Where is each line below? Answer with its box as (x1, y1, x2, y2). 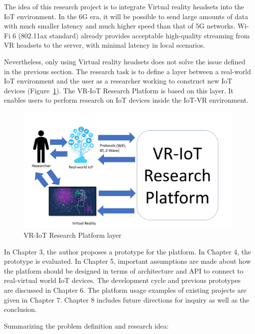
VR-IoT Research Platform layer (24, 229, 122, 240)
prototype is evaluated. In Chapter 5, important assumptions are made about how (4, 256, 251, 266)
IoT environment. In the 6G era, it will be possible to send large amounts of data (4, 11, 248, 21)
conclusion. (4, 304, 37, 314)
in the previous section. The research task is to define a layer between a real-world (4, 66, 251, 76)
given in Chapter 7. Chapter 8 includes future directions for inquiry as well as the (4, 294, 250, 305)
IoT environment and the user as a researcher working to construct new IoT (4, 76, 232, 86)
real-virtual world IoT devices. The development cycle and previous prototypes (4, 275, 241, 285)
